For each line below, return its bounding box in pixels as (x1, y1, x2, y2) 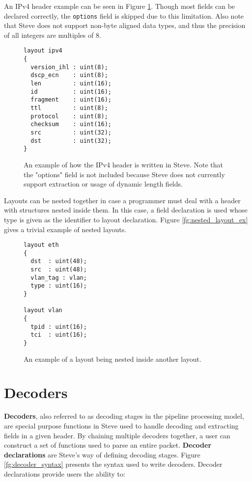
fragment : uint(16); (30, 96, 112, 104)
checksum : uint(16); (30, 121, 112, 128)
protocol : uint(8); (30, 112, 108, 120)
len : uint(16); (30, 80, 112, 87)
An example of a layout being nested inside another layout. (24, 353, 201, 364)
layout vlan (24, 307, 62, 314)
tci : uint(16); (30, 331, 87, 339)
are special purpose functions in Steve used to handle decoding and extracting (4, 420, 239, 430)
